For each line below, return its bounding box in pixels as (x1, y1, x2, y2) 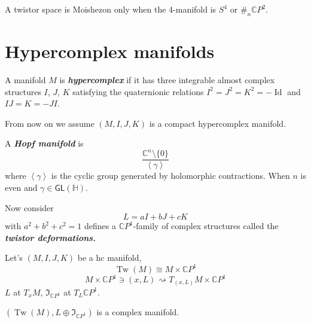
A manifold (5, 73, 46, 86)
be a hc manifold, (77, 251, 142, 264)
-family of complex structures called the (133, 220, 279, 232)
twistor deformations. (5, 231, 96, 243)
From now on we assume (5, 117, 94, 129)
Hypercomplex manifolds (5, 38, 215, 63)
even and (5, 181, 38, 194)
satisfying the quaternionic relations (72, 85, 204, 97)
